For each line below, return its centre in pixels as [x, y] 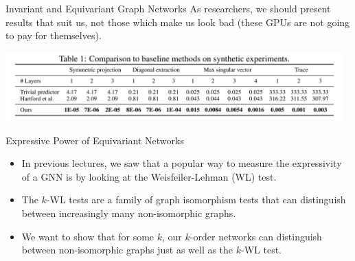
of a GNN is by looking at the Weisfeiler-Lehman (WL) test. [149, 176]
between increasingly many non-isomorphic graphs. [129, 213]
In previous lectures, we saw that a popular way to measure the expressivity [182, 163]
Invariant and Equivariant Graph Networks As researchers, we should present [168, 8]
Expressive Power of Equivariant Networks [95, 140]
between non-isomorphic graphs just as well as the [127, 250]
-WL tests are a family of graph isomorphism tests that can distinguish [196, 200]
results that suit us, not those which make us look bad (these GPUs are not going [178, 22]
